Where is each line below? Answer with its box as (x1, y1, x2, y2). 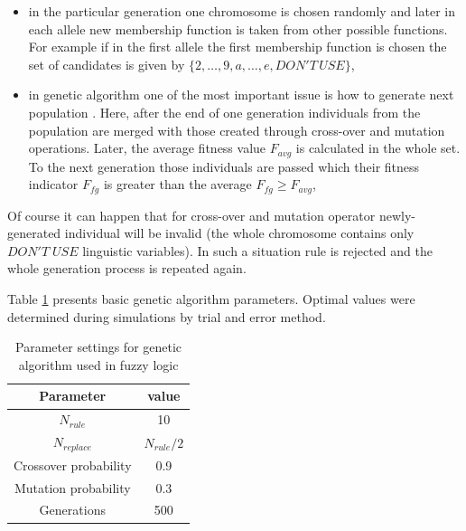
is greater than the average (103, 175, 252, 194)
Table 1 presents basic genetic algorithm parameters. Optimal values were (7, 289, 415, 308)
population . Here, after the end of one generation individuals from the (28, 102, 421, 121)
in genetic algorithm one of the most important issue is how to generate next (28, 85, 454, 104)
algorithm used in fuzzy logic (18, 355, 179, 374)
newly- (378, 205, 415, 224)
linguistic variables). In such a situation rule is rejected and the (82, 241, 433, 260)
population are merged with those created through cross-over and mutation (28, 120, 445, 139)
